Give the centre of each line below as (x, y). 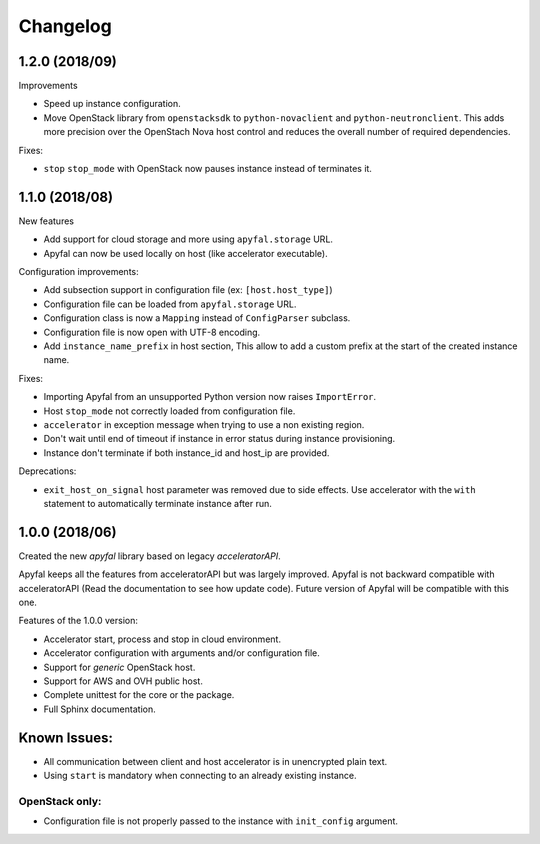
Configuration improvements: (78, 272)
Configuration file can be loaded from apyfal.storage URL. (170, 304)
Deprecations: (47, 471)
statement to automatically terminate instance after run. (157, 503)
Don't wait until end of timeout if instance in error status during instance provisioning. (219, 439)
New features (46, 221)
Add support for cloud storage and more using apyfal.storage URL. (188, 239)
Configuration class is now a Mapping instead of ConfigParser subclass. (197, 318)
